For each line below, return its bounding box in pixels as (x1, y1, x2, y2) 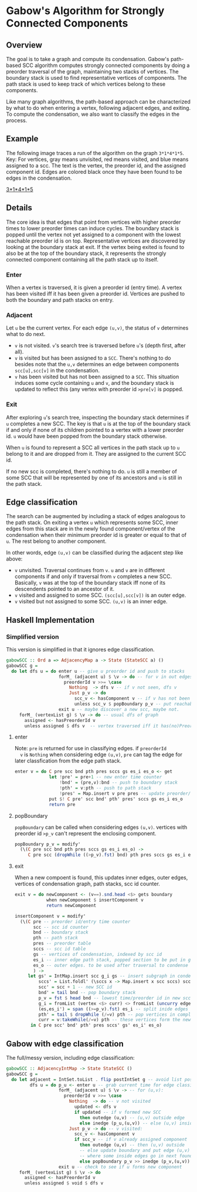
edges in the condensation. (6, 174, 72, 182)
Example (6, 134, 39, 144)
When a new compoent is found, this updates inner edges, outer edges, (14, 874, 188, 881)
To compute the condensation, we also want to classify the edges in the (6, 110, 180, 117)
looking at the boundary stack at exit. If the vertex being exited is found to (6, 243, 185, 250)
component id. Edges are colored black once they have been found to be (6, 168, 182, 175)
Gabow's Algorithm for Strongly (6, 4, 165, 18)
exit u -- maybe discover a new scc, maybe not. (58, 706, 180, 712)
